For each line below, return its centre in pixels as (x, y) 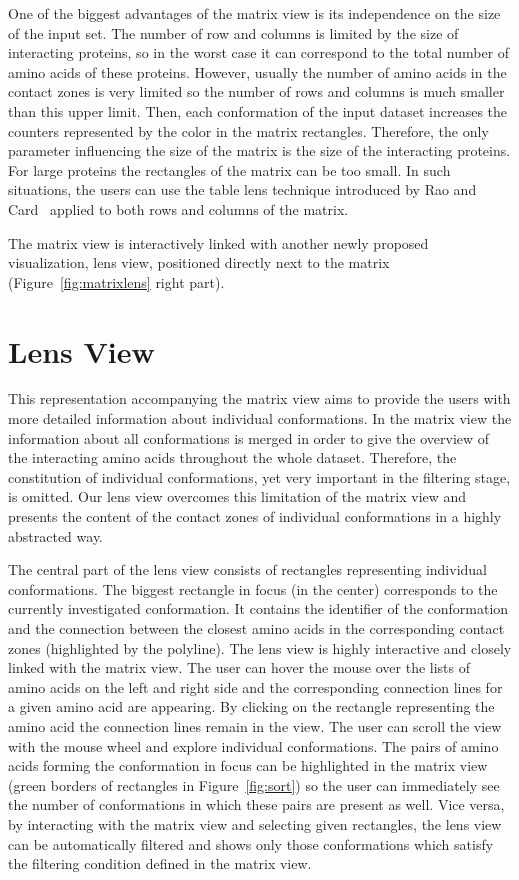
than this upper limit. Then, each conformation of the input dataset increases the (257, 110)
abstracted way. (56, 535)
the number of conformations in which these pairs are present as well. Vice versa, (256, 804)
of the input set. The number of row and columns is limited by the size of (233, 32)
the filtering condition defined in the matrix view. (160, 863)
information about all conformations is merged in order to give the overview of (249, 437)
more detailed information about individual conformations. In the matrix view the (260, 418)
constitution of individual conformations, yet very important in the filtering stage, (259, 476)
